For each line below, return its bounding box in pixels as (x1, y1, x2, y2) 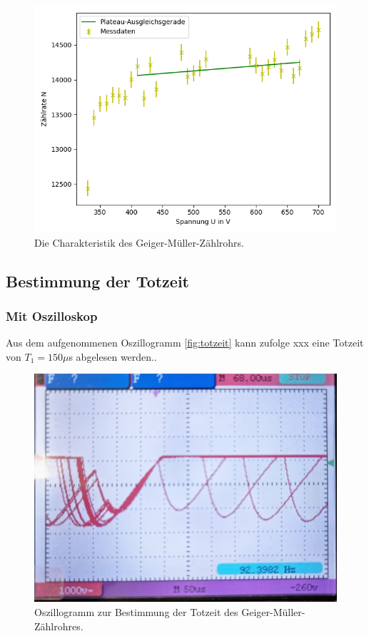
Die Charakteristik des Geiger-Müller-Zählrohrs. (34, 235, 244, 250)
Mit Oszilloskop (6, 307, 98, 324)
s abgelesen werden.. (69, 349, 157, 364)
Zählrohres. (34, 618, 84, 633)
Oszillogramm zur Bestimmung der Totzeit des (34, 605, 238, 620)
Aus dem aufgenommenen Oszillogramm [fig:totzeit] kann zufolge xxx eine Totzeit (6, 335, 364, 350)
